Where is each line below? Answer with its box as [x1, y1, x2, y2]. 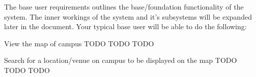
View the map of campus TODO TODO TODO [4, 38, 154, 48]
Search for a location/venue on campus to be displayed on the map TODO [4, 55, 237, 65]
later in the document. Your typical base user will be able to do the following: [4, 21, 247, 32]
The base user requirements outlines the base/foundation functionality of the [4, 2, 244, 12]
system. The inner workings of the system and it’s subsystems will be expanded [4, 11, 252, 22]
